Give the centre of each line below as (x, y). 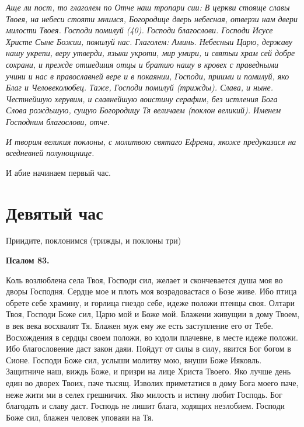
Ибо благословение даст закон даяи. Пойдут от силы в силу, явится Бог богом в (148, 348)
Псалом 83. (28, 260)
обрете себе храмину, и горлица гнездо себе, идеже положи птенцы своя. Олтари (150, 302)
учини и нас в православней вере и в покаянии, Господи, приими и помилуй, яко (148, 76)
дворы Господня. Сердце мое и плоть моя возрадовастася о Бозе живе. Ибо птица (151, 291)
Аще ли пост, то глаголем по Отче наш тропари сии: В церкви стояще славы (148, 7)
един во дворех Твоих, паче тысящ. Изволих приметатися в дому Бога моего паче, (152, 382)
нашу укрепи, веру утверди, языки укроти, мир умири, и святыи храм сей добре (151, 53)
